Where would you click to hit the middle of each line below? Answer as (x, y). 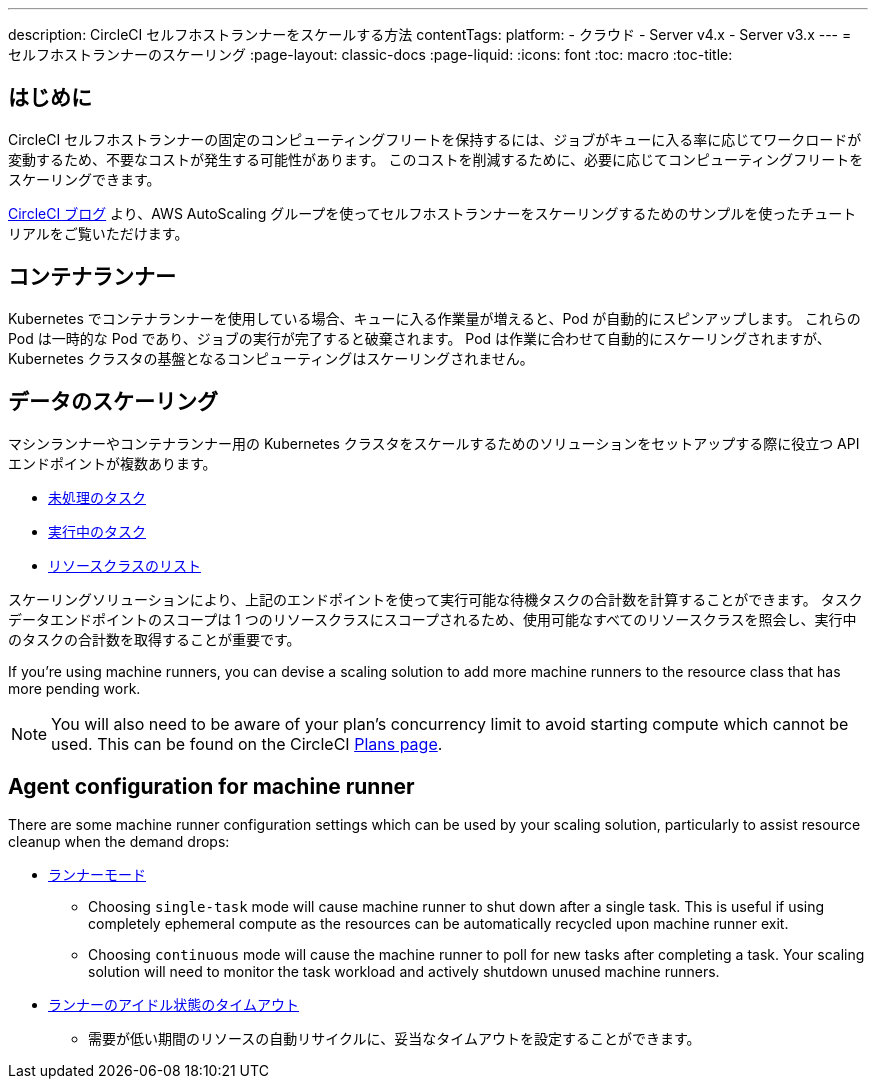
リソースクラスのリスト (125, 565)
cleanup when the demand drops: (119, 842)
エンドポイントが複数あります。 (112, 463)
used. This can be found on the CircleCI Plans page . (247, 743)
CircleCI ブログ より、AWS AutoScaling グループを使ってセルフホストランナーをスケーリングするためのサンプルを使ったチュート (432, 213)
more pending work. (74, 688)
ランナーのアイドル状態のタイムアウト (174, 1005)
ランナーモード (97, 875)
